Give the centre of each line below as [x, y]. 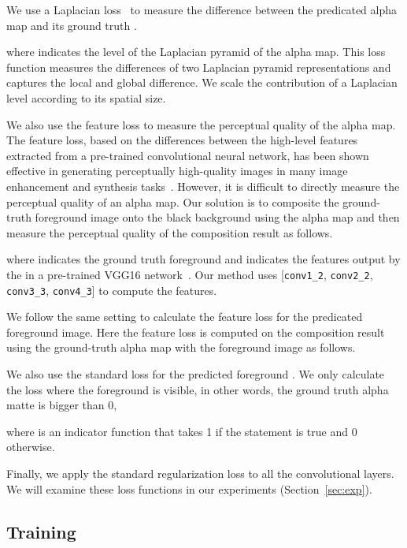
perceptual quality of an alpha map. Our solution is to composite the [173, 201]
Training [41, 531]
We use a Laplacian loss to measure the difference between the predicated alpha [202, 9]
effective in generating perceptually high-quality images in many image [177, 171]
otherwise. [31, 447]
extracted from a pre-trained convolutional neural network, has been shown [188, 155]
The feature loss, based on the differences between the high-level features [182, 140]
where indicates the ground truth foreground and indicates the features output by [203, 259]
